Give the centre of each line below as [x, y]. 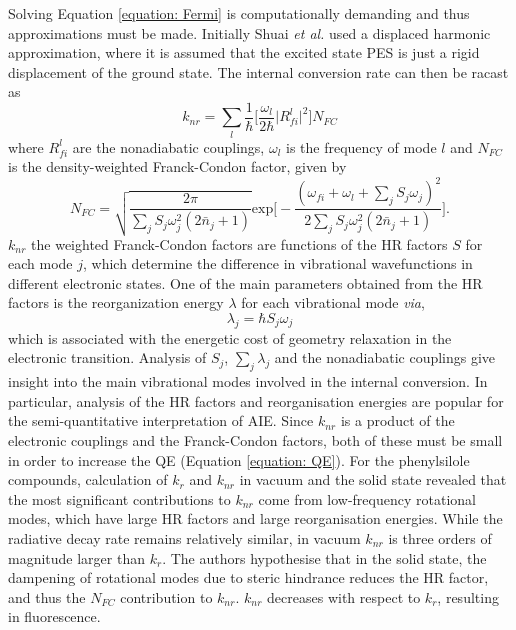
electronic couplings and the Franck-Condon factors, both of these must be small [255, 439]
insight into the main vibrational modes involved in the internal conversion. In [248, 381]
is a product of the [397, 420]
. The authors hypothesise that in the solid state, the [324, 557]
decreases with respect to [344, 596]
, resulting [468, 596]
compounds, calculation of [88, 479]
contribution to [166, 596]
